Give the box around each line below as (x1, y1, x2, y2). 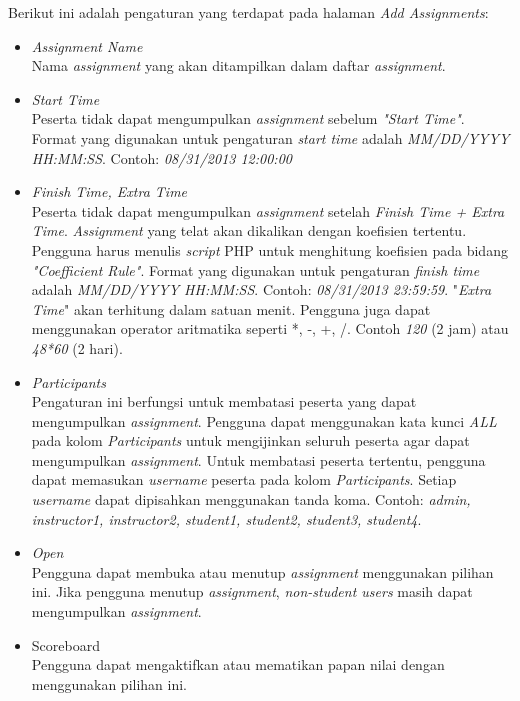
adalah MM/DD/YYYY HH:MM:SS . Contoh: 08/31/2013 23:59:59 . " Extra (31, 279, 492, 300)
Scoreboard (31, 634, 100, 655)
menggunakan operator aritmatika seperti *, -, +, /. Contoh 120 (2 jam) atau (31, 318, 509, 339)
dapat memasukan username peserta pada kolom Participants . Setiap (31, 469, 457, 490)
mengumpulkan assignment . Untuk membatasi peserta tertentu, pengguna (31, 449, 486, 470)
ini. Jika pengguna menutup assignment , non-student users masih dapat (31, 581, 473, 602)
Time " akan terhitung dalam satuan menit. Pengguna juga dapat (31, 298, 431, 319)
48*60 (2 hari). (31, 337, 123, 358)
